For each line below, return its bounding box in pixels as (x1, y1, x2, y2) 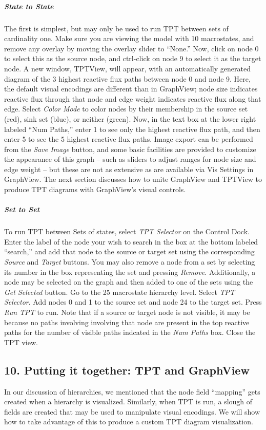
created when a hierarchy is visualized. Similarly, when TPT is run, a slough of (4, 396, 253, 407)
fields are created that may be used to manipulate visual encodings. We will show (4, 406, 260, 417)
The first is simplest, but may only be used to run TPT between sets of (4, 23, 229, 33)
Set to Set (4, 204, 40, 215)
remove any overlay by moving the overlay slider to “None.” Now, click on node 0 (4, 43, 259, 53)
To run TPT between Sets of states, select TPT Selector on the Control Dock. (4, 226, 250, 237)
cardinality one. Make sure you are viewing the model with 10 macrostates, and (4, 33, 254, 44)
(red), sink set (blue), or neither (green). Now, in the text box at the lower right (4, 113, 256, 124)
